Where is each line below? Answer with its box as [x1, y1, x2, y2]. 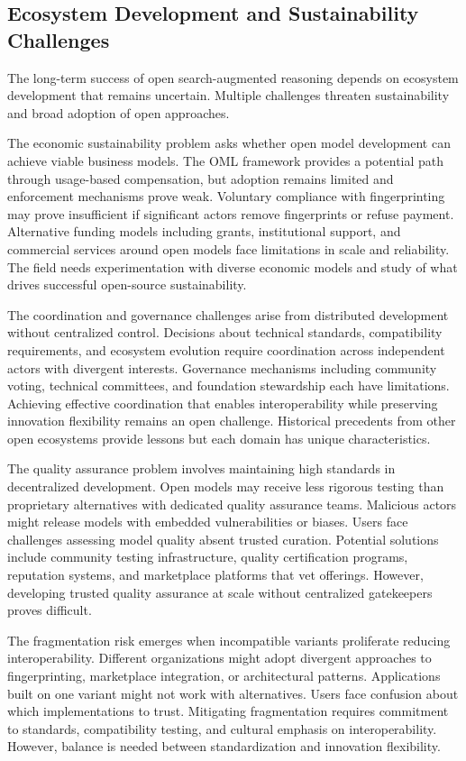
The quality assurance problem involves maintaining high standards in [7, 459, 396, 478]
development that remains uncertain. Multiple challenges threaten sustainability [7, 86, 450, 105]
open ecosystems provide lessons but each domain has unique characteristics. [7, 428, 431, 447]
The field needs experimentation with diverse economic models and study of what [7, 257, 458, 276]
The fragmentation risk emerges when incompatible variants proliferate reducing [7, 630, 451, 649]
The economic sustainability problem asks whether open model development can [7, 133, 451, 152]
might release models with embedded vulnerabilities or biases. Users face [7, 512, 408, 531]
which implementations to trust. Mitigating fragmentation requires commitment [7, 701, 449, 720]
